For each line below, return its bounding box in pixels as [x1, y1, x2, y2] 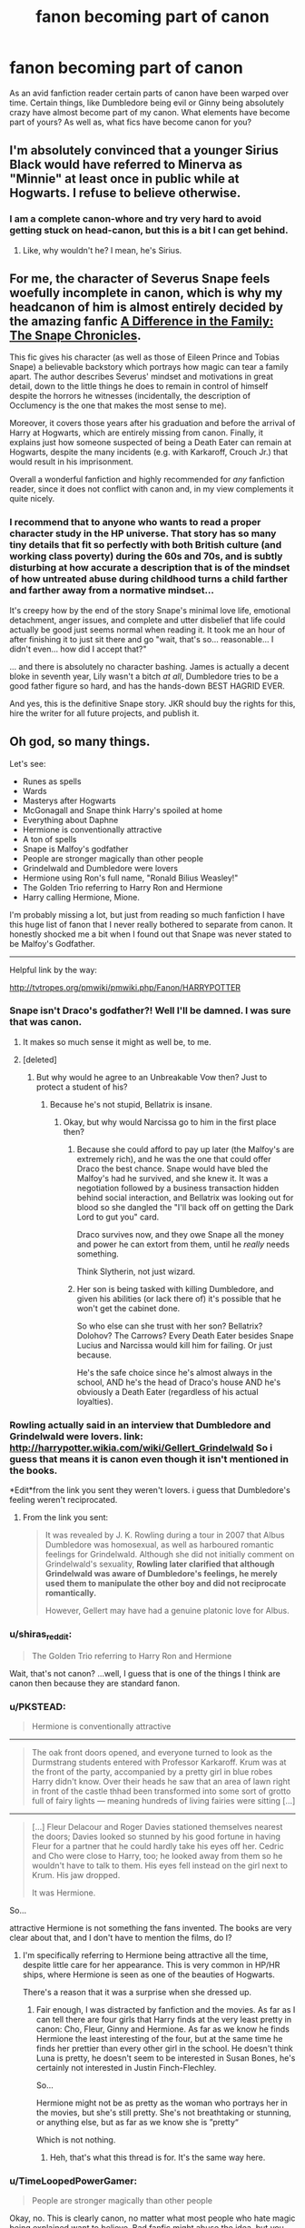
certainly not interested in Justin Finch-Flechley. [35, 2063, 217, 2073]
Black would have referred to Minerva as [9, 157, 243, 173]
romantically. [44, 1587, 97, 1598]
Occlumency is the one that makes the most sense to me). [9, 400, 227, 411]
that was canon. [9, 1016, 83, 1029]
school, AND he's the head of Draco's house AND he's [76, 1377, 281, 1388]
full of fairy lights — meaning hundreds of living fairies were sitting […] [31, 1795, 296, 1805]
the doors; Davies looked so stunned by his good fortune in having [31, 1831, 281, 1842]
